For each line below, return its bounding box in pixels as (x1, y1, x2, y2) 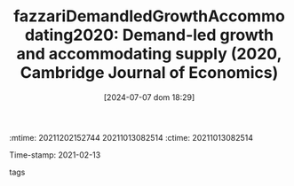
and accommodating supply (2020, (16, 44, 282, 64)
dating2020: (24, 25, 120, 45)
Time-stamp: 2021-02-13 (9, 149, 101, 160)
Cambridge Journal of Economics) (20, 63, 279, 83)
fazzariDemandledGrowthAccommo (12, 6, 286, 27)
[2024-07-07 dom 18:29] (103, 91, 195, 103)
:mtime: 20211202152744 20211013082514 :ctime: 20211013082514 (9, 132, 253, 143)
